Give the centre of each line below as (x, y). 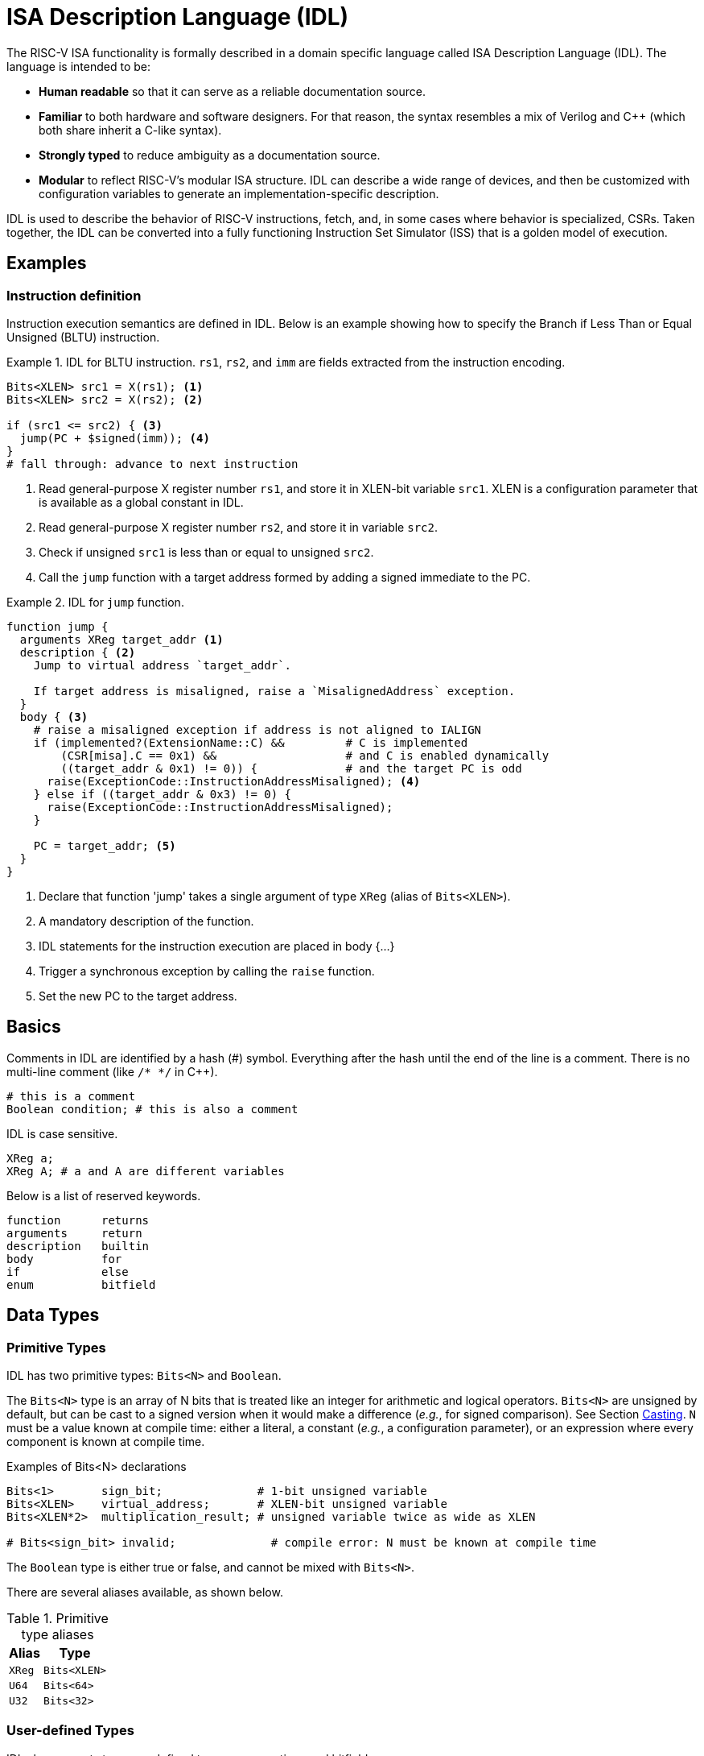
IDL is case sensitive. (62, 1133)
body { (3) (54, 716)
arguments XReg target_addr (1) (121, 639)
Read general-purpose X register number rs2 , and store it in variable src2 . (238, 527)
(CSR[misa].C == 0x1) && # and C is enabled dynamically (305, 755)
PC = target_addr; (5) (105, 845)
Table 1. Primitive (58, 1619)
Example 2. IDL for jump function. (95, 602)
